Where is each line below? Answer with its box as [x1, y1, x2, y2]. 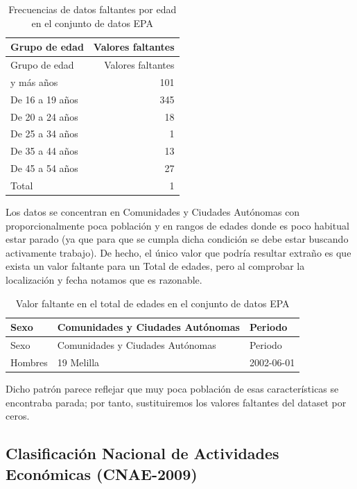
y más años [10, 74, 58, 89]
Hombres [10, 354, 48, 369]
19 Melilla [57, 354, 100, 369]
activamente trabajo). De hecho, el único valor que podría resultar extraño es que [6, 245, 351, 259]
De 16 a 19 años [10, 92, 78, 106]
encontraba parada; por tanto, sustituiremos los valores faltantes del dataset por [6, 395, 347, 409]
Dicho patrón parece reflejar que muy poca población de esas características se [6, 381, 339, 395]
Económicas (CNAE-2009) [6, 463, 198, 484]
